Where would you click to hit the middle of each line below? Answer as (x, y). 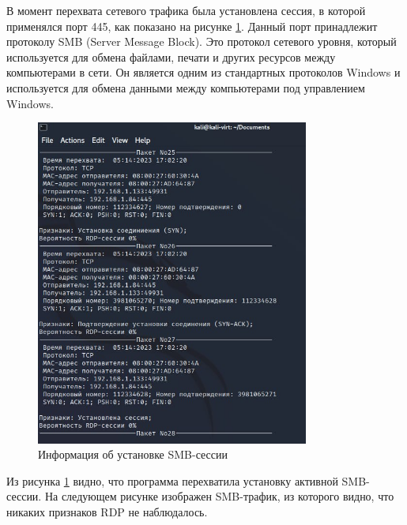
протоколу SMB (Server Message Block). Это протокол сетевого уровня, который (202, 41)
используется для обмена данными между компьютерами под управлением (186, 87)
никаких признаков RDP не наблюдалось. (107, 511)
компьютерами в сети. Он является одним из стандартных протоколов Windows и (203, 72)
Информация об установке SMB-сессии (133, 454)
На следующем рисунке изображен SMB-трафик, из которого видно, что (219, 496)
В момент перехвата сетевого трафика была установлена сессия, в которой (186, 10)
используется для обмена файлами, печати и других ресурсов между (171, 56)
